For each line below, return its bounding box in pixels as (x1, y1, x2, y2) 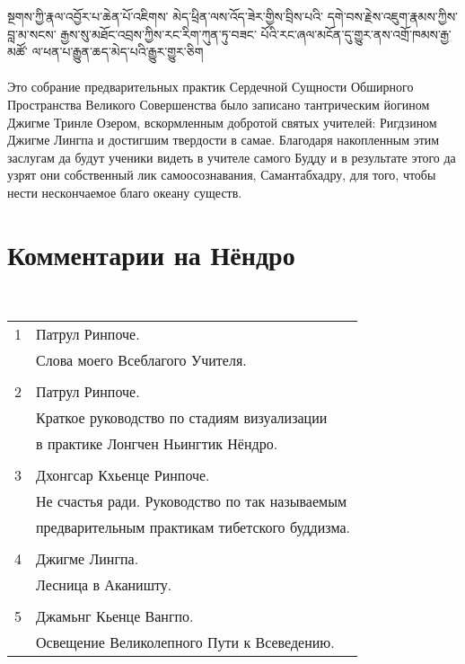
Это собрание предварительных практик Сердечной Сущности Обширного (7, 77, 414, 96)
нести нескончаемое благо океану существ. (7, 182, 242, 201)
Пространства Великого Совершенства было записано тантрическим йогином (7, 94, 430, 113)
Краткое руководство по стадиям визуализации (36, 407, 328, 429)
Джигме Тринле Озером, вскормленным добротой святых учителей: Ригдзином (7, 112, 437, 131)
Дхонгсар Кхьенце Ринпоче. (36, 465, 210, 486)
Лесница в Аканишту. (36, 574, 172, 596)
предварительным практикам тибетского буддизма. (36, 517, 350, 538)
